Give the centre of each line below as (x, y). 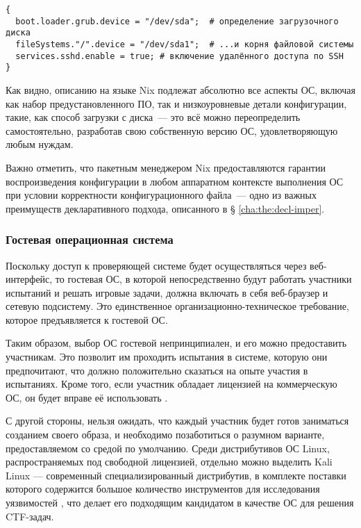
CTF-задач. (30, 516)
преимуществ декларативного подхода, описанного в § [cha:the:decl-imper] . (165, 208)
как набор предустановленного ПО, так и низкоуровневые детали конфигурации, (176, 103)
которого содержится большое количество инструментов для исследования (163, 489)
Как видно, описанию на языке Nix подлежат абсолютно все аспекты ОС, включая (180, 89)
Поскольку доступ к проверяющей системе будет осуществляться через (156, 265)
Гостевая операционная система (90, 239)
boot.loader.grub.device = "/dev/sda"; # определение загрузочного (177, 21)
